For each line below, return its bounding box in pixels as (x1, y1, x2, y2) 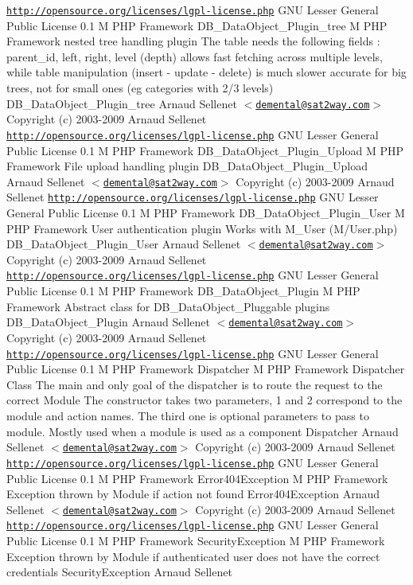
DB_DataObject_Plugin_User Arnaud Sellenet (6, 236, 241, 252)
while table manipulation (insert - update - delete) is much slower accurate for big (6, 64, 407, 80)
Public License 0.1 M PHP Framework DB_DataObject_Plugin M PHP (6, 283, 360, 299)
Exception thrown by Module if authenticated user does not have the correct (6, 548, 380, 564)
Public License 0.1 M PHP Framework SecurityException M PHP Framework (6, 532, 385, 548)
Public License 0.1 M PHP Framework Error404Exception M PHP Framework (6, 470, 388, 486)
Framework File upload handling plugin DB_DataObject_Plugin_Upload (6, 158, 368, 174)
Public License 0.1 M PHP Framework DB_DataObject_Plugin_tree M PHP (6, 17, 388, 33)
